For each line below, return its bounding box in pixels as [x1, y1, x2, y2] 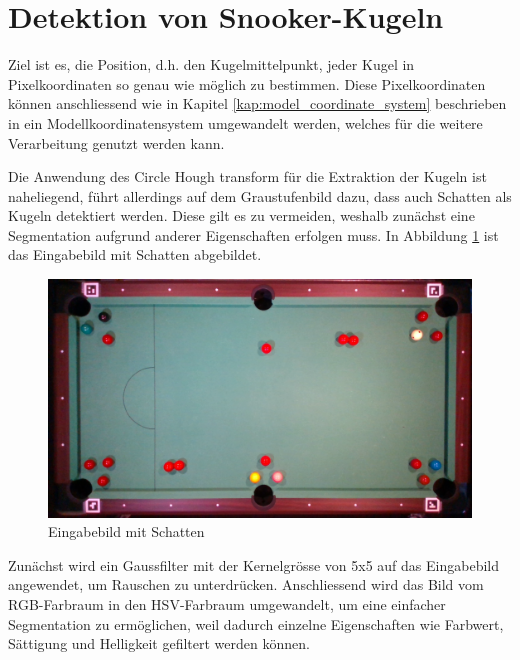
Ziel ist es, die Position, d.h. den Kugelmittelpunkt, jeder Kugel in [8, 54, 415, 75]
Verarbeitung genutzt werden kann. [8, 132, 225, 153]
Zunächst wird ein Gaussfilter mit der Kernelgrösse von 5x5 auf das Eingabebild [8, 554, 499, 575]
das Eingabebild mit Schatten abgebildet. [8, 244, 262, 265]
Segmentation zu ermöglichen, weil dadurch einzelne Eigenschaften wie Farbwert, [8, 613, 504, 634]
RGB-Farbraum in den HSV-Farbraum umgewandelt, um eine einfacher [8, 593, 446, 614]
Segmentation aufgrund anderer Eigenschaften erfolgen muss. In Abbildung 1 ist [8, 224, 499, 245]
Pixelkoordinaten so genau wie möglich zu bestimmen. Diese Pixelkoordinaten [8, 73, 486, 94]
